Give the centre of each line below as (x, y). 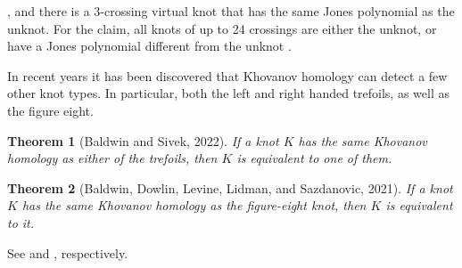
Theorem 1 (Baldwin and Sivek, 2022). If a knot (143, 140)
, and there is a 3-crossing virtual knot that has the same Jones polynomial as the (231, 11)
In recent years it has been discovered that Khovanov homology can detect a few (227, 75)
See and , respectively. (68, 252)
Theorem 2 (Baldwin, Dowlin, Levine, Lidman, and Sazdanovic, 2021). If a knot (230, 187)
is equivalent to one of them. (314, 158)
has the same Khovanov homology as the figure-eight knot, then (194, 205)
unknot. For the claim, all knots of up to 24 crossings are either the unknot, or (222, 28)
